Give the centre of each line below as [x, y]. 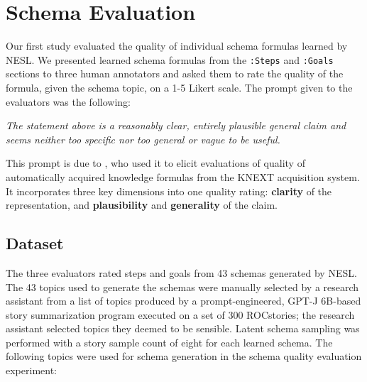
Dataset [35, 243]
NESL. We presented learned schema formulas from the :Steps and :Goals [170, 59]
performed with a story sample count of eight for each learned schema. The [169, 342]
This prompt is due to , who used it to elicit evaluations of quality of [155, 163]
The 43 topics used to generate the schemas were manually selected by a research [182, 286]
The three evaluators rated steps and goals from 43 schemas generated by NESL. [181, 272]
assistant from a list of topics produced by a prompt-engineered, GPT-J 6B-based [183, 301]
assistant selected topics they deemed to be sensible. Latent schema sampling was [183, 328]
